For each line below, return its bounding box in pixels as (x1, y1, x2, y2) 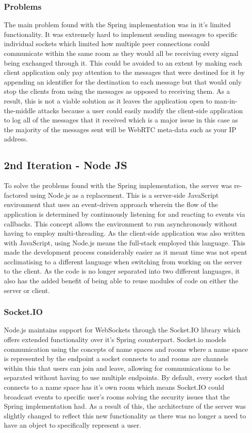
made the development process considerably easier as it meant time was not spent (4, 247, 248, 257)
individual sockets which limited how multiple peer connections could (4, 38, 210, 49)
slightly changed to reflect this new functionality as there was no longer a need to (4, 410, 246, 420)
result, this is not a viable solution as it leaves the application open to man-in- (4, 95, 237, 105)
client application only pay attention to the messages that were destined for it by (4, 67, 245, 77)
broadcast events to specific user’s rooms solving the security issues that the (4, 391, 230, 401)
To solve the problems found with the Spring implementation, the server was (4, 180, 232, 191)
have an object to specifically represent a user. (4, 420, 141, 430)
